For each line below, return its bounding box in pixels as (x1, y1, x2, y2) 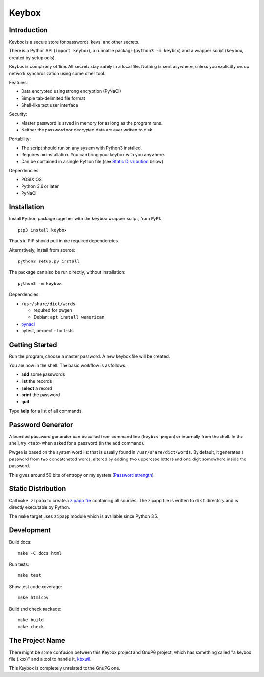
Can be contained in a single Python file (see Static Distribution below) (21, 158, 164, 164)
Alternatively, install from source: (9, 247, 76, 253)
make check (18, 624, 44, 630)
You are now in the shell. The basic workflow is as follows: (9, 362, 127, 369)
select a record (21, 385, 52, 391)
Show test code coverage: (9, 583, 62, 589)
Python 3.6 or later (21, 183, 59, 189)
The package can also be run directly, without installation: (9, 269, 126, 275)
